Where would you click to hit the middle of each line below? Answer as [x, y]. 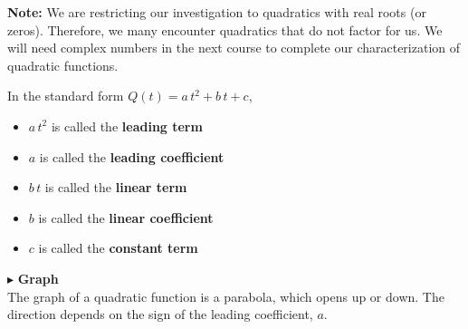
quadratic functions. [63, 65]
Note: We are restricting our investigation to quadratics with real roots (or [217, 12]
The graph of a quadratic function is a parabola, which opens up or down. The [226, 296]
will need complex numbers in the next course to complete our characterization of [234, 48]
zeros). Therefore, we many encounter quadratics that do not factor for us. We [225, 29]
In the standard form [66, 96]
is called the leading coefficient [132, 156]
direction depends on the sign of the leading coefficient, [160, 314]
